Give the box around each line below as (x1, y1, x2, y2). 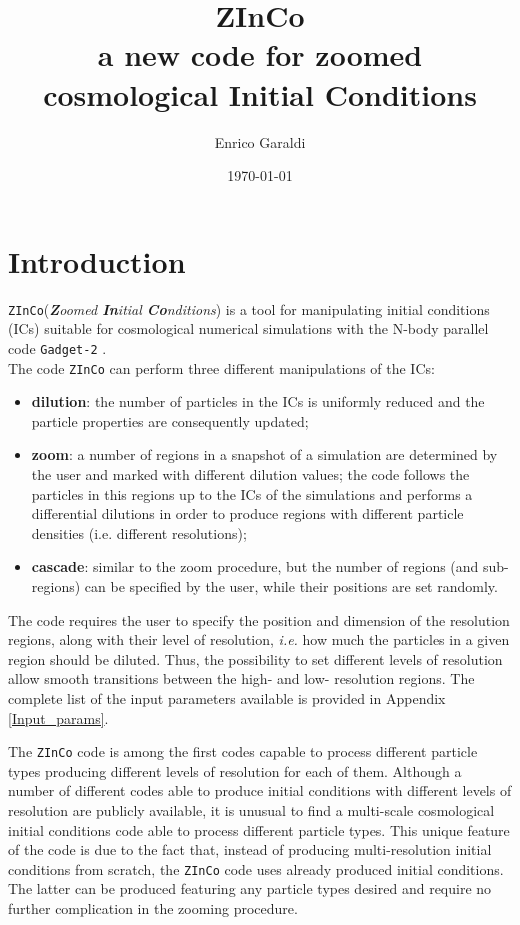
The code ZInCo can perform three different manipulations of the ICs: (8, 357, 435, 378)
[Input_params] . (8, 707, 109, 728)
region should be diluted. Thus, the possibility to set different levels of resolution (8, 648, 503, 669)
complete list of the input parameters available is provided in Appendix (8, 687, 446, 708)
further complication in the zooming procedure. (8, 897, 298, 918)
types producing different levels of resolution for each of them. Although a (8, 760, 462, 781)
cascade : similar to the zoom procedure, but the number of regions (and (31, 556, 479, 577)
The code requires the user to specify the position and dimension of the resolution (8, 609, 510, 630)
